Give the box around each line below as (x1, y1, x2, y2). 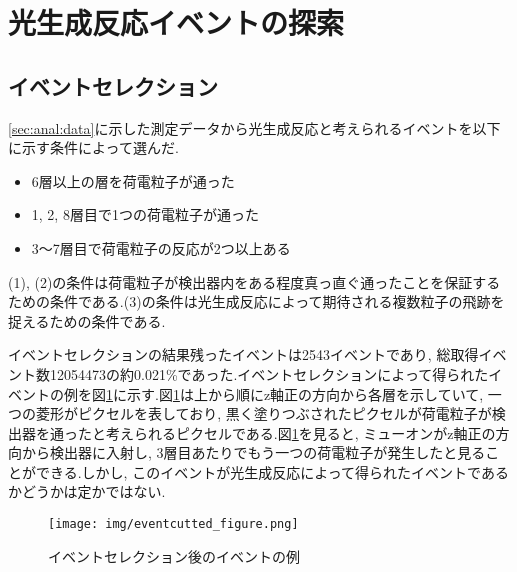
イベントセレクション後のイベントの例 (48, 545, 300, 566)
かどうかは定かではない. (8, 481, 166, 502)
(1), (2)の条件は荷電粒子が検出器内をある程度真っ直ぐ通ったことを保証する (8, 271, 501, 292)
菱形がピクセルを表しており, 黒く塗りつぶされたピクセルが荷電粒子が (35, 403, 492, 424)
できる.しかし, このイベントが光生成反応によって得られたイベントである (35, 461, 509, 482)
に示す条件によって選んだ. (8, 137, 179, 158)
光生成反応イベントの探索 (8, 2, 345, 43)
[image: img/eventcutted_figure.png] (48, 517, 299, 532)
